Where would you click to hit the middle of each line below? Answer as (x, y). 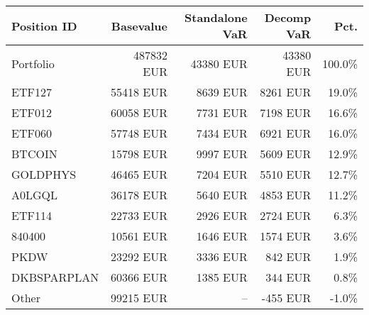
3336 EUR (222, 256)
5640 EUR (222, 195)
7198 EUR (286, 112)
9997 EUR (222, 154)
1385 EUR (222, 277)
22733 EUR (139, 215)
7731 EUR (222, 112)
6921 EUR (286, 133)
